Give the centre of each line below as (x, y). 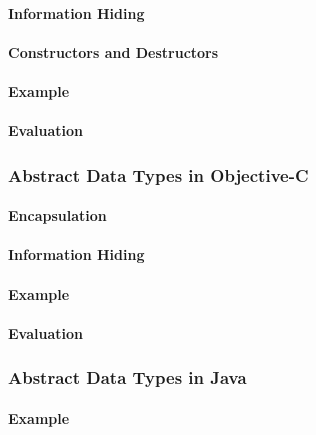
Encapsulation (57, 215)
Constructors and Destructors (113, 51)
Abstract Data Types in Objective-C (158, 174)
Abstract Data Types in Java (127, 377)
